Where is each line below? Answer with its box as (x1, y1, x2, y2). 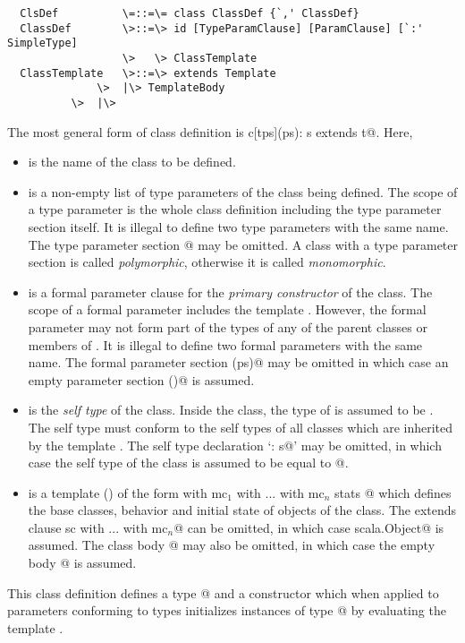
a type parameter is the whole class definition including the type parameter (28, 200, 442, 219)
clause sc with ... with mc (28, 518, 168, 536)
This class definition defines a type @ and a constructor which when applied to (7, 583, 439, 602)
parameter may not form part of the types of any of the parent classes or (28, 317, 427, 336)
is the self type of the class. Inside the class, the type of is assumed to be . (28, 400, 434, 419)
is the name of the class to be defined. (28, 152, 236, 171)
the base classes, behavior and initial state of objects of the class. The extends (28, 501, 457, 519)
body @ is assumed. (28, 553, 137, 572)
